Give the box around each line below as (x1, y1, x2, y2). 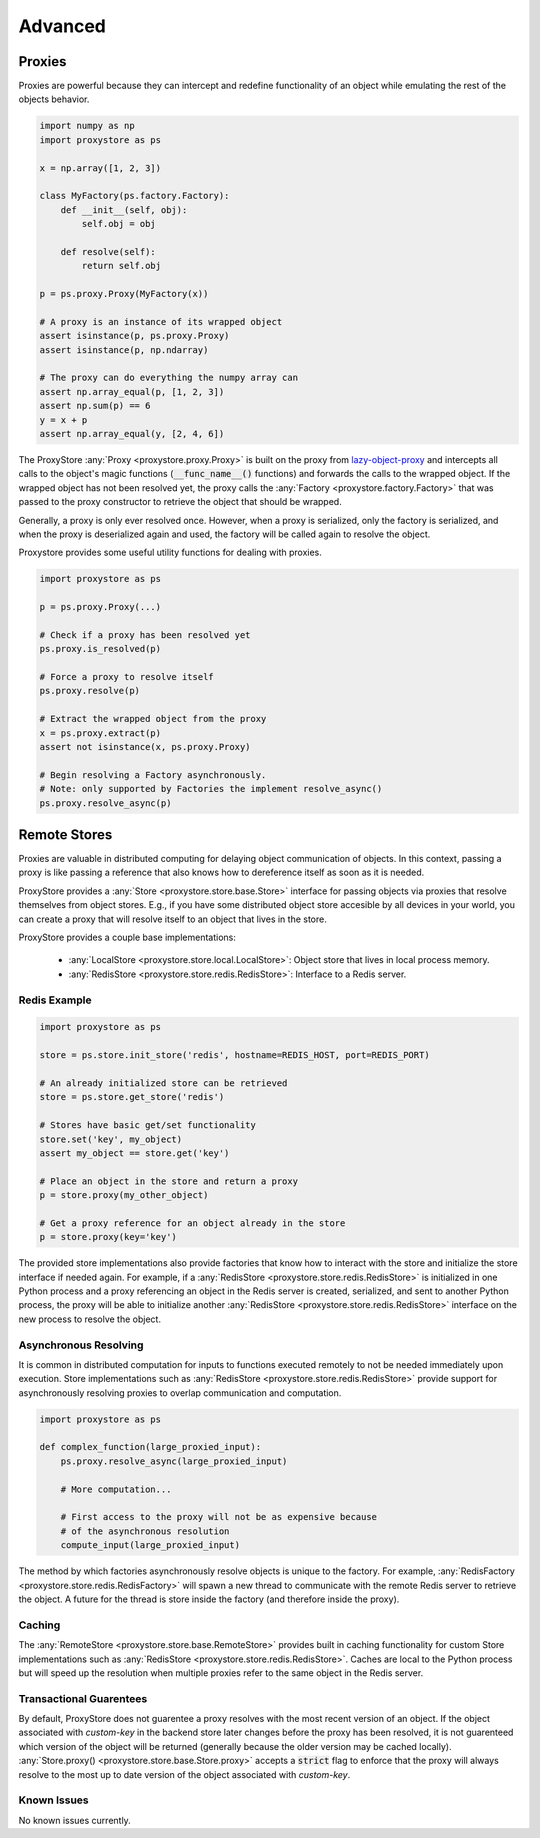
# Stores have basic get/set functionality (39, 1120, 257, 1131)
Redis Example (18, 993, 92, 1007)
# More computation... (60, 1483, 172, 1495)
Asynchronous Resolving (18, 1338, 144, 1352)
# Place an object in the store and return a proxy (39, 1175, 299, 1187)
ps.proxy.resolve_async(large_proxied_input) (60, 1455, 288, 1467)
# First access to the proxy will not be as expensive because (60, 1511, 378, 1523)
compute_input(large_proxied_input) (60, 1540, 240, 1551)
